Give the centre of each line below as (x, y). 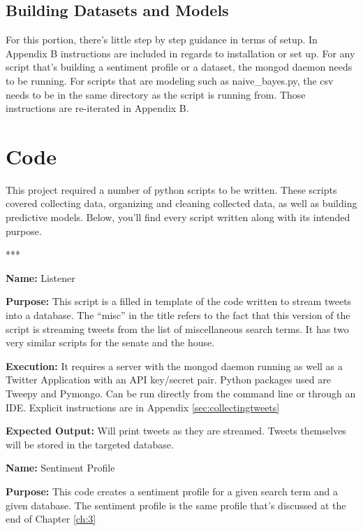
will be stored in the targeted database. (90, 444)
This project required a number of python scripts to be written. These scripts (171, 189)
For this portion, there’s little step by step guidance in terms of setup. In (162, 40)
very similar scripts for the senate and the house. (110, 342)
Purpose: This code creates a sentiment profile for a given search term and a (172, 491)
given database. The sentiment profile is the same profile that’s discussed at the (176, 505)
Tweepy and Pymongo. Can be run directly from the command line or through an (181, 394)
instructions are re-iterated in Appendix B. (97, 108)
